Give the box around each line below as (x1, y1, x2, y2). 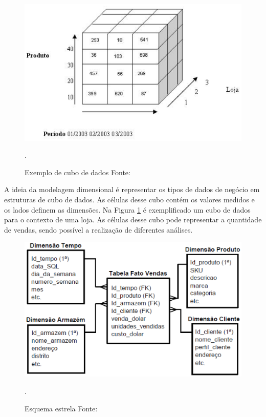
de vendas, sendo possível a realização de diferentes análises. (4, 224, 193, 235)
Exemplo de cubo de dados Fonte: (25, 166, 130, 177)
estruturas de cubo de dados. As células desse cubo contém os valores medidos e (4, 194, 255, 205)
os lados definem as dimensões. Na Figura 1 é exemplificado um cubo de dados (4, 204, 251, 215)
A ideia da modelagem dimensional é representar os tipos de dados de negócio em (4, 184, 260, 195)
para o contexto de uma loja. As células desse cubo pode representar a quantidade (4, 214, 262, 225)
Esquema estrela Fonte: (25, 403, 98, 413)
